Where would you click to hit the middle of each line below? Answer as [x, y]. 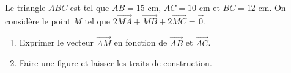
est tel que [90, 7]
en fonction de [141, 42]
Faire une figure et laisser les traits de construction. [116, 63]
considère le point [38, 20]
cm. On [272, 7]
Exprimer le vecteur [57, 42]
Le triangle [25, 7]
